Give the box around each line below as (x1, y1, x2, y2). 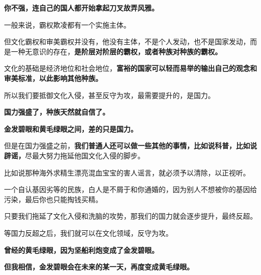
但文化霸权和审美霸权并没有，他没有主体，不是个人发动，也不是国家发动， (4, 36, 250, 47)
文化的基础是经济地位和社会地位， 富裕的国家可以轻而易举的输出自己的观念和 (4, 63, 257, 73)
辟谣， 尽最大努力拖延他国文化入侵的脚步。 (4, 150, 145, 160)
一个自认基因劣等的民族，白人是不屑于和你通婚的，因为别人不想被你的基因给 (4, 184, 257, 195)
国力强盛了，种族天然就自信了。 (4, 107, 109, 117)
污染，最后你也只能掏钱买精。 (4, 194, 102, 204)
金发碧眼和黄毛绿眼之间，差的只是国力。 (4, 123, 138, 134)
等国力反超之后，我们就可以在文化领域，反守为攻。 (4, 227, 173, 238)
